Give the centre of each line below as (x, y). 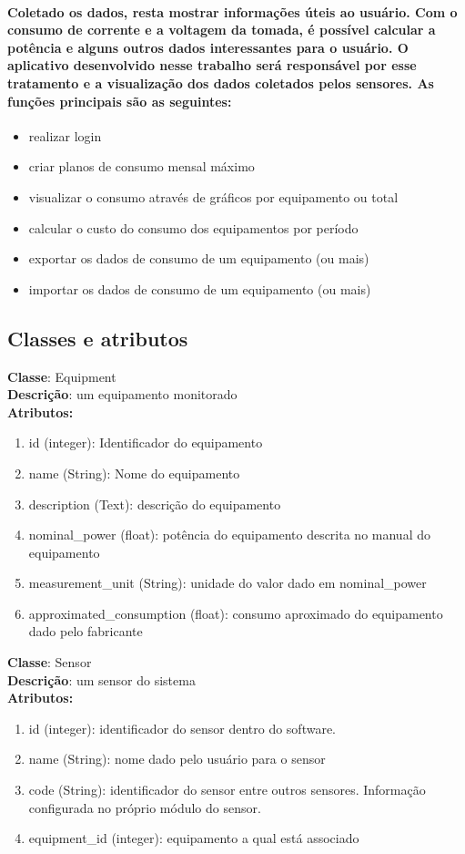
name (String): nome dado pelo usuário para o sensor (177, 759)
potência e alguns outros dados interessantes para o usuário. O (208, 47)
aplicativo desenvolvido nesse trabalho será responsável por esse (212, 65)
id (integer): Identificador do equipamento (146, 442)
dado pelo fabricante (86, 631)
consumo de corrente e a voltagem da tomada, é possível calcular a (222, 30)
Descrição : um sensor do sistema (101, 679)
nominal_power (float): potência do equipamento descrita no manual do (229, 535)
